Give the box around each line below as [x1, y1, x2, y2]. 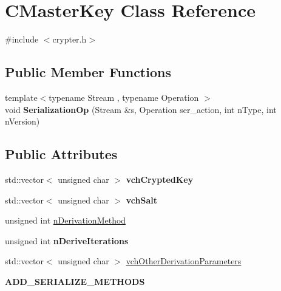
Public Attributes [5, 145, 118, 163]
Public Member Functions [5, 63, 171, 81]
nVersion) [5, 115, 40, 128]
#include [5, 33, 39, 46]
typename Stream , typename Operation [49, 91, 199, 103]
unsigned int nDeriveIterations [5, 234, 129, 247]
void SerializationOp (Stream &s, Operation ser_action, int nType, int [5, 103, 277, 115]
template [5, 91, 38, 103]
